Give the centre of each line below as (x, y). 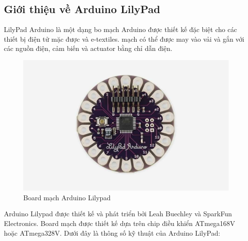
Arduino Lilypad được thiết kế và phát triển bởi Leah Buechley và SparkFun (118, 214)
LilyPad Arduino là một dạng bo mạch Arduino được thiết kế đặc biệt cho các (121, 29)
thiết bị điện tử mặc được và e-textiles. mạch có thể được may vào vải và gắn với (124, 39)
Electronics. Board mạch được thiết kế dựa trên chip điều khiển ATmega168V (120, 223)
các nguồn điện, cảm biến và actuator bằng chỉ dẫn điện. (88, 48)
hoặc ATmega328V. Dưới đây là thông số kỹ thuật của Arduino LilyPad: (112, 233)
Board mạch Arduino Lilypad (67, 197)
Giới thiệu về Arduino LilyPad (82, 9)
